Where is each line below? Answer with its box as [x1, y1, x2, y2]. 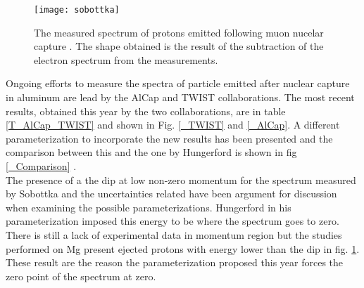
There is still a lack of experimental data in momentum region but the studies [6, 227, 342, 242]
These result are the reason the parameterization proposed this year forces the [6, 255, 344, 270]
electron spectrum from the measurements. [34, 52, 218, 67]
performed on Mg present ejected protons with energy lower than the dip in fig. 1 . [6, 241, 360, 256]
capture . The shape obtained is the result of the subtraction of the [34, 39, 324, 53]
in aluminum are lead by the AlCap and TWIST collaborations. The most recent [6, 90, 355, 105]
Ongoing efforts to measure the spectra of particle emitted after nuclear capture [6, 76, 350, 91]
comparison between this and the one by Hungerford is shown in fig [6, 145, 297, 159]
